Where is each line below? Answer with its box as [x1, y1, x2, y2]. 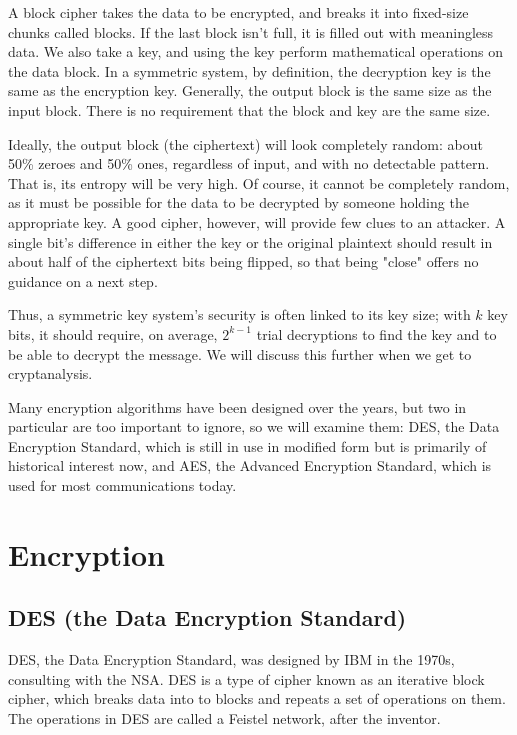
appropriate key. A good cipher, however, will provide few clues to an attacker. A [8, 211, 506, 232]
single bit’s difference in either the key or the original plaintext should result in [8, 231, 493, 252]
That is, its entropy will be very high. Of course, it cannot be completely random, [8, 172, 510, 193]
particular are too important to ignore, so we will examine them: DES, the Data [8, 416, 500, 437]
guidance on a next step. [8, 270, 158, 291]
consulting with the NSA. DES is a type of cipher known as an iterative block [8, 668, 485, 689]
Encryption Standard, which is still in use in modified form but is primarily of [8, 435, 487, 456]
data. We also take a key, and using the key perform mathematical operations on [8, 41, 504, 62]
